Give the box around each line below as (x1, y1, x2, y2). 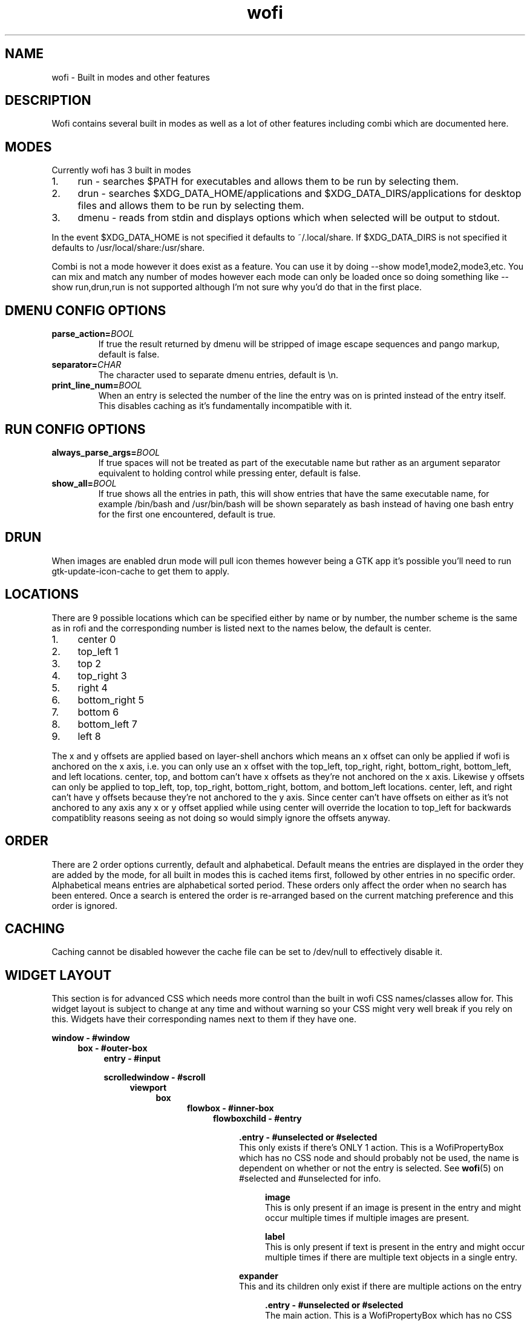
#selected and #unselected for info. (239, 1173, 381, 1184)
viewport (129, 1082, 167, 1093)
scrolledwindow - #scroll (103, 1072, 206, 1083)
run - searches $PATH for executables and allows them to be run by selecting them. (77, 175, 459, 188)
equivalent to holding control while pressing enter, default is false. (98, 467, 361, 478)
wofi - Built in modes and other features (51, 72, 210, 82)
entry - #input (103, 1053, 161, 1064)
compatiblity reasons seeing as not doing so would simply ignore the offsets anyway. (51, 812, 391, 823)
